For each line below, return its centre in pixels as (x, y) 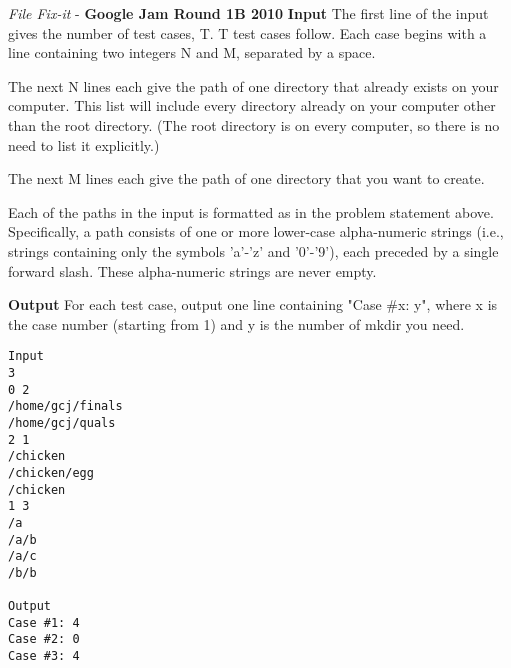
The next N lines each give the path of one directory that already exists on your (253, 85)
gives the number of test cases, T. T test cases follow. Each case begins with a (247, 32)
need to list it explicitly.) (84, 144)
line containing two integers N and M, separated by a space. (192, 52)
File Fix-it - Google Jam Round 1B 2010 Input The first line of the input (248, 13)
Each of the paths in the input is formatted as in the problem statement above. (251, 211)
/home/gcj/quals (62, 422)
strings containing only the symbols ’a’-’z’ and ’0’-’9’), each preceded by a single (253, 250)
